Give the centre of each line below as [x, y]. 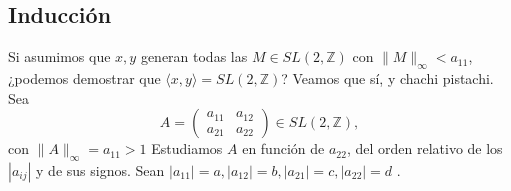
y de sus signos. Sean [100, 169]
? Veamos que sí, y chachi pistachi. [387, 78]
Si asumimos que [59, 56]
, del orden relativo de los [424, 148]
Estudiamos [187, 148]
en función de [283, 148]
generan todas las [194, 56]
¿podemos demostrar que [84, 78]
